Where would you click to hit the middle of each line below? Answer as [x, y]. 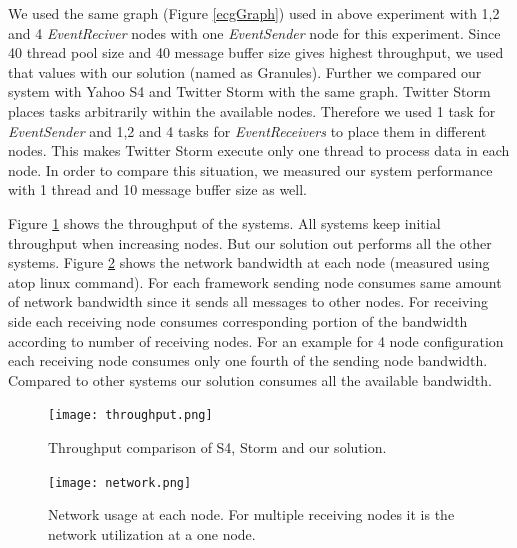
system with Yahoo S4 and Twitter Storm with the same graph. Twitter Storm [249, 91]
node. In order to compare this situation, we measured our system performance [250, 169]
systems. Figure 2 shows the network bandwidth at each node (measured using [249, 262]
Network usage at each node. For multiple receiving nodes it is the [251, 514]
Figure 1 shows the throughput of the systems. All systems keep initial [224, 222]
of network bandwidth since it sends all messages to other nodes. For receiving [248, 301]
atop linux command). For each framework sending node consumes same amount [255, 281]
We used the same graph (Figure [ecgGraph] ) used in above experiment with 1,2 [254, 13]
